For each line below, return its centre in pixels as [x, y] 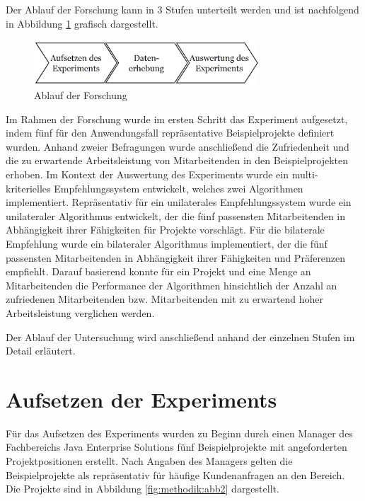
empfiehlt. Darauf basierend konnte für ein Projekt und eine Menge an [158, 271]
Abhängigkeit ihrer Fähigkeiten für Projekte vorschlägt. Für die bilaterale [165, 230]
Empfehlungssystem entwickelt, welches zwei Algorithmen [179, 188]
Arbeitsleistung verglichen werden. [80, 312]
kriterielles [28, 188]
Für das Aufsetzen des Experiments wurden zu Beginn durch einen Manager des [179, 433]
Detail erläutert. [41, 351]
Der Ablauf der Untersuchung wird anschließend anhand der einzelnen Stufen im [180, 336]
